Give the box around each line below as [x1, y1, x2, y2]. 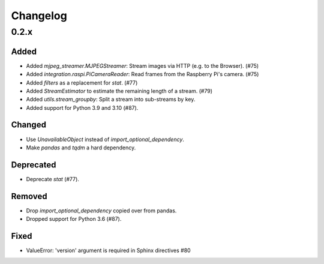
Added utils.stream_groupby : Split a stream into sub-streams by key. [26, 96, 196, 103]
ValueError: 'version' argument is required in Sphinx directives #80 [26, 247, 191, 254]
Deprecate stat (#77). [26, 175, 79, 182]
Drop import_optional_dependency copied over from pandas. [26, 207, 177, 214]
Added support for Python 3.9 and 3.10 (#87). [26, 104, 139, 111]
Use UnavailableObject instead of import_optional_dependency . [26, 136, 184, 143]
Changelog [11, 9, 67, 22]
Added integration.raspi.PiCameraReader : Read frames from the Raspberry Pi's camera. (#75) [26, 71, 259, 78]
